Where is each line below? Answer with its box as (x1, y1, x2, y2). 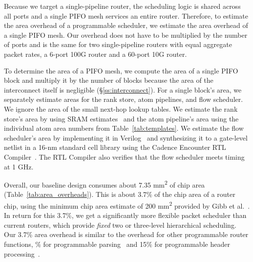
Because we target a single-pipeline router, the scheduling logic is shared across (4, 1, 241, 11)
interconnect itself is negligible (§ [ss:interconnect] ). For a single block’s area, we (4, 84, 242, 95)
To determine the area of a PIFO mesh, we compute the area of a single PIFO (4, 65, 238, 75)
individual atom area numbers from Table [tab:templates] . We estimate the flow (4, 123, 244, 133)
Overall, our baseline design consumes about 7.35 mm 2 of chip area (4, 178, 205, 190)
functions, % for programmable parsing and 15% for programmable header (4, 238, 230, 249)
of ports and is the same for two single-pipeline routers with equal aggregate (4, 39, 232, 49)
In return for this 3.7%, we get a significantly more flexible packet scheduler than (4, 210, 247, 220)
